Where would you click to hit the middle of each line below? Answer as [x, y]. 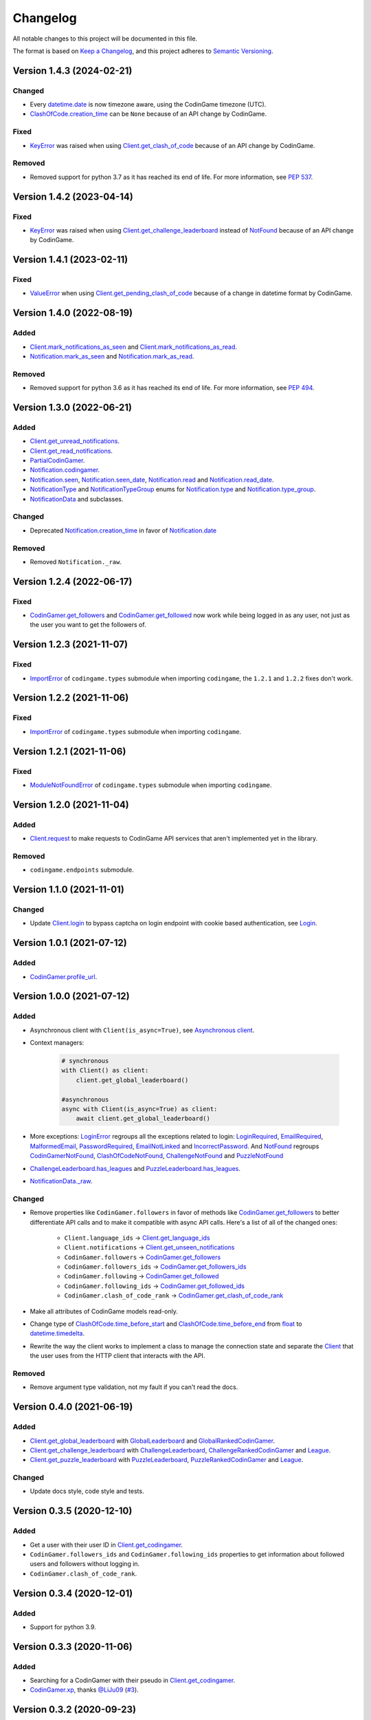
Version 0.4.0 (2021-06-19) [73, 1407]
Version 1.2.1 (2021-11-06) [69, 751]
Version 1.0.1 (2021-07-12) [70, 943]
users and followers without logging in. [85, 1564]
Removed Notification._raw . [76, 561]
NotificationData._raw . [61, 1181]
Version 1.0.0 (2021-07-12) [71, 997]
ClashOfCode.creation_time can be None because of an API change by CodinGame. [148, 114]
